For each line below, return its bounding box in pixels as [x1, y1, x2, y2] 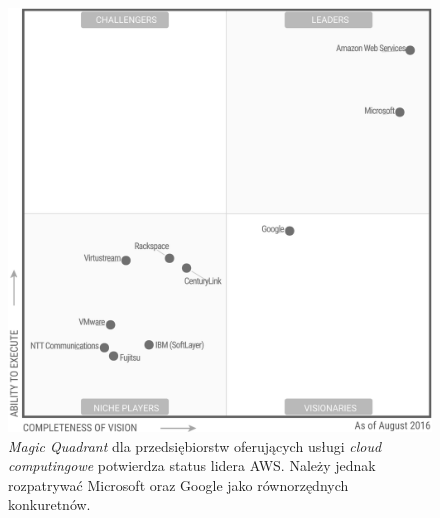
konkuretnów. [8, 494, 91, 515]
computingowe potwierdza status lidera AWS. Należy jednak [8, 455, 376, 476]
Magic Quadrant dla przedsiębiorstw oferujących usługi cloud [8, 435, 382, 456]
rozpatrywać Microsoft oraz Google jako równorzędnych [8, 474, 349, 495]
